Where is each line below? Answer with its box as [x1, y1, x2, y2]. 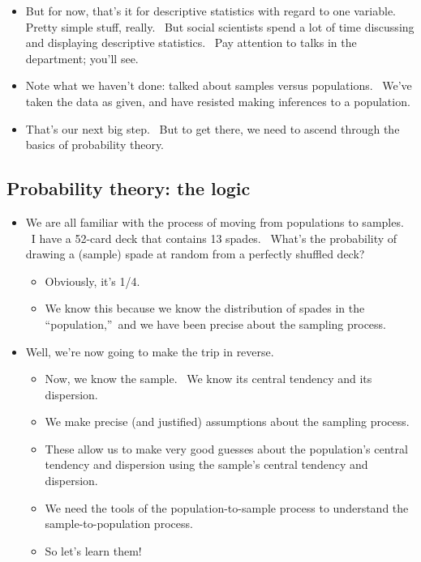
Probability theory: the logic [6, 176, 251, 201]
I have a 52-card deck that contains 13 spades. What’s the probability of [31, 229, 397, 246]
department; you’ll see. [25, 49, 139, 66]
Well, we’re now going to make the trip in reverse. [25, 343, 274, 360]
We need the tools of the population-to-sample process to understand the [45, 499, 409, 516]
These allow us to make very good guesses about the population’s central [45, 440, 408, 457]
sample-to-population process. [45, 515, 193, 532]
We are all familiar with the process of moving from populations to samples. [25, 213, 404, 230]
